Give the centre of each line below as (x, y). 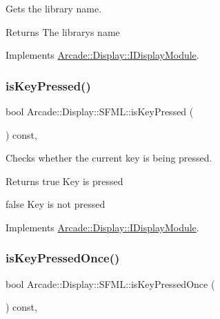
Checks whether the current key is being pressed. (109, 158)
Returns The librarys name (63, 31)
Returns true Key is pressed (64, 181)
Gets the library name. (54, 8)
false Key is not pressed (56, 204)
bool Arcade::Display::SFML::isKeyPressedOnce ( (110, 283)
